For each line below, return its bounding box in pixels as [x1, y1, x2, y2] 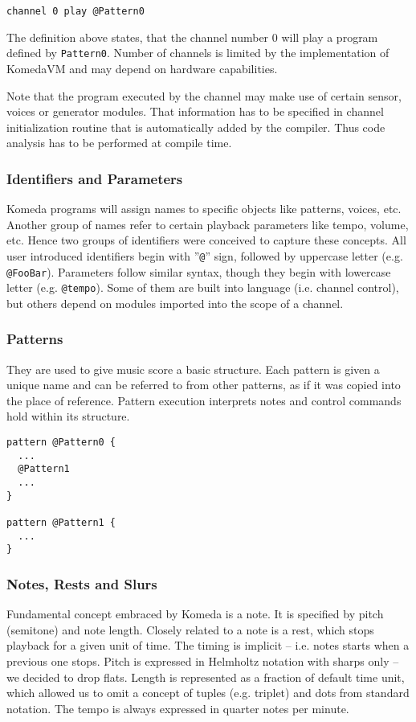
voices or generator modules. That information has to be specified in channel [6, 103, 384, 120]
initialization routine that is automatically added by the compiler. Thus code [6, 118, 385, 135]
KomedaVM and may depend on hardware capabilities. [6, 59, 278, 76]
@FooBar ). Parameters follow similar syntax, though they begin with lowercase [6, 263, 391, 280]
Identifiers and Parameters [6, 168, 183, 188]
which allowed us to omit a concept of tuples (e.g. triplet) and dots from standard [6, 684, 410, 701]
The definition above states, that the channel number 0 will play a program [6, 28, 378, 45]
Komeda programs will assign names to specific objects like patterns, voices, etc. [6, 200, 402, 217]
